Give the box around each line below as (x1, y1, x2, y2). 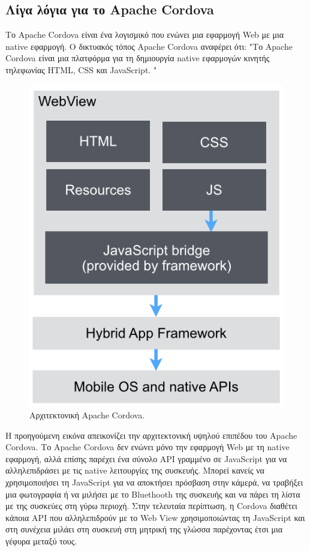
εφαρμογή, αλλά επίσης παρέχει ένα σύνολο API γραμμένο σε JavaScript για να (5, 452, 287, 465)
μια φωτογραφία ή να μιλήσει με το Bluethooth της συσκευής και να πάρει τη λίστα (5, 487, 300, 500)
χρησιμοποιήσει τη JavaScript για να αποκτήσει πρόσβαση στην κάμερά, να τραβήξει (5, 475, 303, 488)
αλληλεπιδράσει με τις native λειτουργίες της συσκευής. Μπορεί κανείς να (5, 464, 264, 477)
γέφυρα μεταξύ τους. (5, 534, 77, 547)
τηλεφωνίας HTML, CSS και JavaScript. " (5, 63, 157, 76)
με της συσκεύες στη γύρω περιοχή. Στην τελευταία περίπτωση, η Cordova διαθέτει (5, 499, 297, 512)
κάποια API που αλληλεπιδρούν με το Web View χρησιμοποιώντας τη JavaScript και (5, 511, 305, 523)
